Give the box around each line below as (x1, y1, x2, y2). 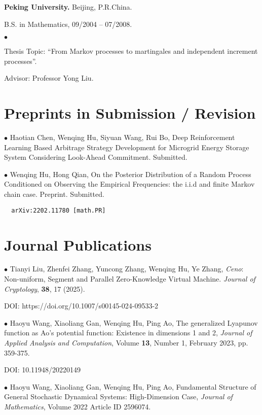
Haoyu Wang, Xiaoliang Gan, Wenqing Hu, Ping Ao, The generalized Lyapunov (10, 317, 258, 328)
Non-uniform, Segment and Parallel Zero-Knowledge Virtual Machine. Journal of (4, 273, 255, 284)
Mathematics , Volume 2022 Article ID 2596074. (4, 401, 151, 411)
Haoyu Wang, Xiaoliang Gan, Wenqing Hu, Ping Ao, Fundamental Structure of (10, 381, 256, 392)
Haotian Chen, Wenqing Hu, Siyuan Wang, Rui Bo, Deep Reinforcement (10, 132, 235, 143)
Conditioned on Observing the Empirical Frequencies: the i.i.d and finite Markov (4, 179, 255, 189)
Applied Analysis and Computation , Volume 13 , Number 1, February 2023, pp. (4, 337, 248, 348)
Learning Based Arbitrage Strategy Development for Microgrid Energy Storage (4, 142, 249, 152)
